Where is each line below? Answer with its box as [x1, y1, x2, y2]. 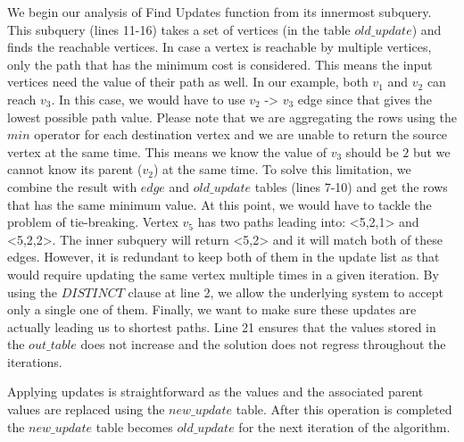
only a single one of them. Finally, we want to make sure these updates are [7, 300, 417, 319]
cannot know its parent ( [7, 160, 143, 179]
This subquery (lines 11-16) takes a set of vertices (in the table [7, 20, 351, 38]
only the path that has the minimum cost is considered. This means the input [7, 54, 433, 73]
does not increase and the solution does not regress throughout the [80, 335, 446, 354]
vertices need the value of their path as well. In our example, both [7, 72, 369, 91]
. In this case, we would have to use [51, 89, 245, 108]
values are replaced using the [7, 400, 165, 419]
